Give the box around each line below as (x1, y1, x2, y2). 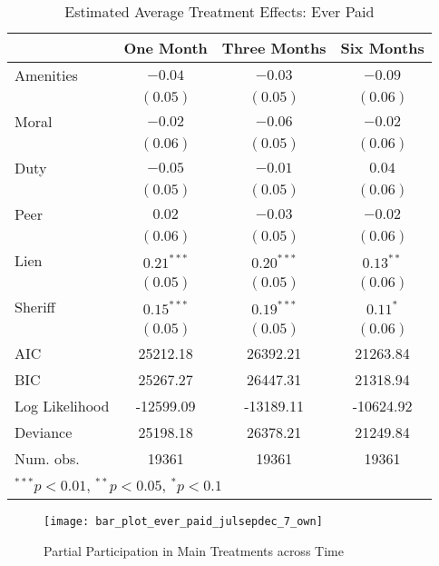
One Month (123, 37, 208, 58)
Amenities (15, 65, 78, 85)
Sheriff (15, 296, 55, 317)
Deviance (15, 422, 73, 442)
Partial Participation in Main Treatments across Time (44, 541, 344, 560)
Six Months (340, 37, 424, 58)
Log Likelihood (15, 395, 110, 416)
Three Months (221, 37, 327, 58)
